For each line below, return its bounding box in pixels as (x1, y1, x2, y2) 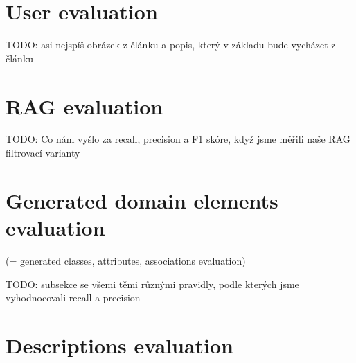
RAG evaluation (6, 91, 163, 120)
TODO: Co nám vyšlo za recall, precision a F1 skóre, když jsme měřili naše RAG (6, 132, 350, 146)
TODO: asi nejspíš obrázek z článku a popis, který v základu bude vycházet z (6, 37, 336, 52)
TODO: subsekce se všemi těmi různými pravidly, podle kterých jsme (6, 276, 299, 291)
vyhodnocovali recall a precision (6, 290, 141, 305)
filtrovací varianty (6, 145, 80, 160)
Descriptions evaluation (6, 330, 233, 359)
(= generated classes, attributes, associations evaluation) (6, 253, 246, 267)
